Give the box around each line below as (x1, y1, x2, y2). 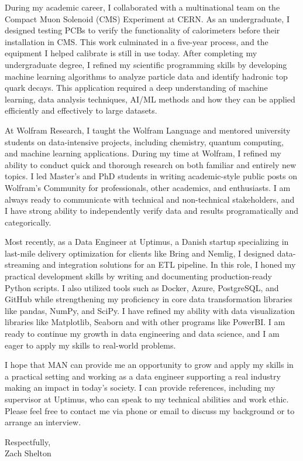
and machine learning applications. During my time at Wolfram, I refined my (5, 147, 281, 159)
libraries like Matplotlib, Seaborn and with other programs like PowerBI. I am (5, 316, 285, 328)
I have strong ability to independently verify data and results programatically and (5, 204, 299, 217)
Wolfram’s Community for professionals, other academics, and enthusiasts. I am (5, 181, 291, 193)
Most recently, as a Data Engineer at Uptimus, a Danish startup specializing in (5, 235, 289, 248)
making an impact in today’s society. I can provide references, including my (5, 381, 276, 394)
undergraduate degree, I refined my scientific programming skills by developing (5, 58, 287, 70)
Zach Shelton (5, 447, 51, 459)
